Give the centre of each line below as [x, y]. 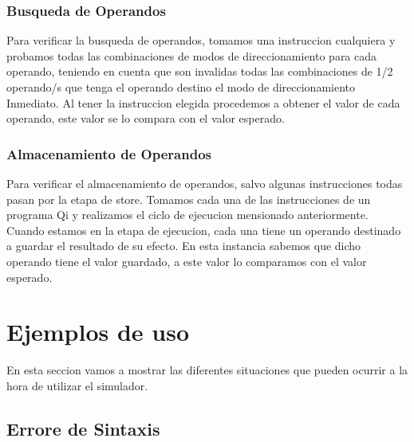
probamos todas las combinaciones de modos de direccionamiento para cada [192, 55]
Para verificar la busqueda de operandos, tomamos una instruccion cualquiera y [201, 40]
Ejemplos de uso [98, 332]
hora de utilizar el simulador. [77, 385]
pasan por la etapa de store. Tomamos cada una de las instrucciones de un [189, 199]
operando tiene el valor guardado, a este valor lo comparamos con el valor [187, 261]
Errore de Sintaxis [83, 428]
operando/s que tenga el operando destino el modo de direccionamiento [181, 87]
